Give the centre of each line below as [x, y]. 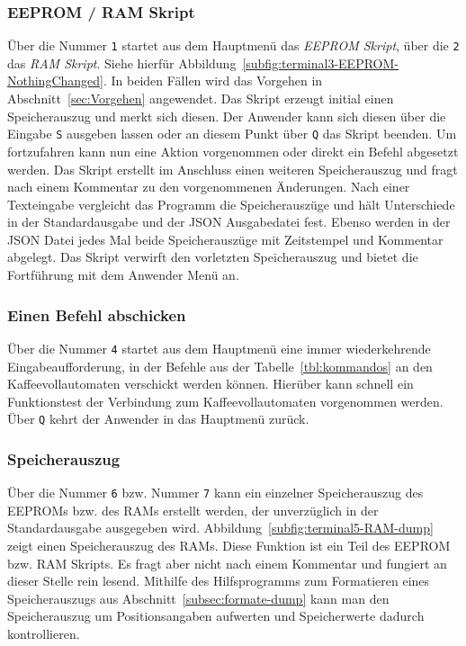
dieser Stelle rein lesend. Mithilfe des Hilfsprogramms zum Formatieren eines [219, 581]
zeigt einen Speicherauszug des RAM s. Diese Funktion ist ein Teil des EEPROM [229, 546]
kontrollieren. [44, 633]
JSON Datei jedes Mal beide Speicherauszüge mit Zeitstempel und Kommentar [225, 239]
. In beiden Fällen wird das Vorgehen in [213, 81]
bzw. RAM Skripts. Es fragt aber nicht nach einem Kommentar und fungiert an [227, 563]
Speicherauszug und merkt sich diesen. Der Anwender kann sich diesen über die [227, 116]
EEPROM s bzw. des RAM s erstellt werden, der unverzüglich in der [193, 510]
